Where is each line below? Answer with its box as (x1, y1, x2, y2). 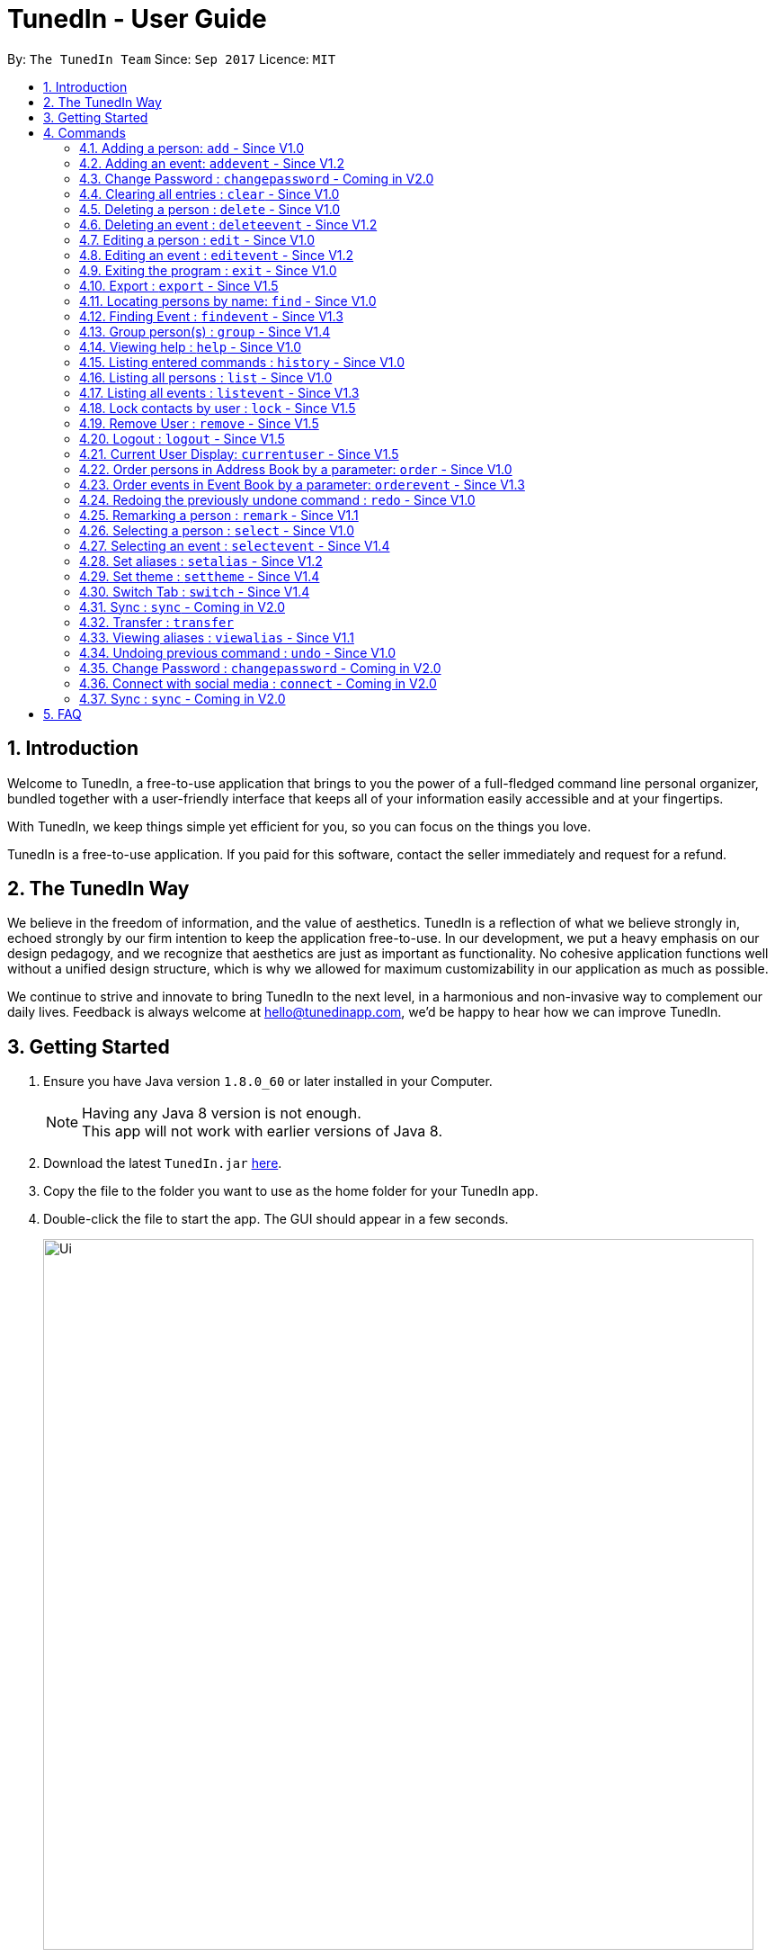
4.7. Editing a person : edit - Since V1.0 (79, 231, 316, 247)
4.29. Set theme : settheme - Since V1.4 (79, 568, 320, 584)
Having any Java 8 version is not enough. (82, 1104, 361, 1123)
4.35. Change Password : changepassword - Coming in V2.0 (79, 660, 441, 676)
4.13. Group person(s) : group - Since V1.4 (79, 323, 331, 339)
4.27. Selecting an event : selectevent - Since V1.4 (79, 537, 390, 553)
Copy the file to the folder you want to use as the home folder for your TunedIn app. (43, 1183, 539, 1199)
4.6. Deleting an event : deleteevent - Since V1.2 (79, 216, 378, 232)
